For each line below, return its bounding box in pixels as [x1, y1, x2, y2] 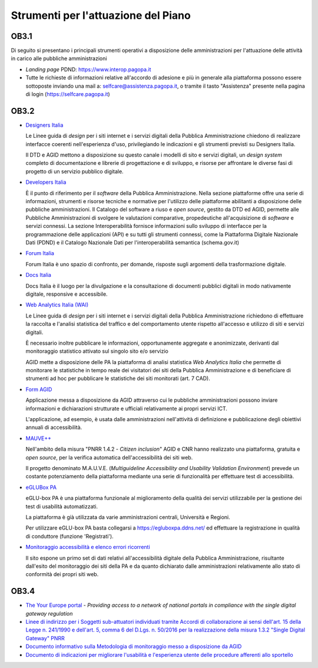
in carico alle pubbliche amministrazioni [11, 55, 107, 62]
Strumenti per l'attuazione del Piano [11, 9, 191, 22]
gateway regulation [25, 610, 73, 617]
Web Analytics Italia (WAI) [25, 301, 89, 309]
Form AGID [25, 386, 52, 393]
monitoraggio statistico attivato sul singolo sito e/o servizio [25, 348, 169, 355]
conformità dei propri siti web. [25, 571, 99, 578]
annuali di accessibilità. [25, 424, 82, 431]
